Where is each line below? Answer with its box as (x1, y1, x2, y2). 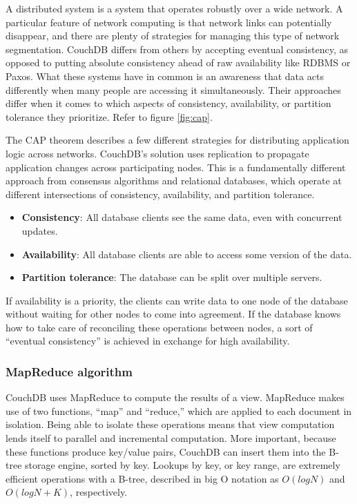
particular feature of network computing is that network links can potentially (6, 14, 332, 29)
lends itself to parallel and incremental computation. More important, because (6, 431, 336, 445)
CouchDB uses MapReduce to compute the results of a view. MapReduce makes (6, 390, 345, 405)
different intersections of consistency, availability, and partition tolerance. (6, 186, 315, 201)
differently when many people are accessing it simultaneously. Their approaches (6, 82, 341, 97)
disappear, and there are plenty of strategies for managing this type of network (6, 28, 340, 43)
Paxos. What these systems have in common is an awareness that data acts (6, 68, 324, 83)
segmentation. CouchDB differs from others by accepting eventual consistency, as (6, 41, 348, 56)
